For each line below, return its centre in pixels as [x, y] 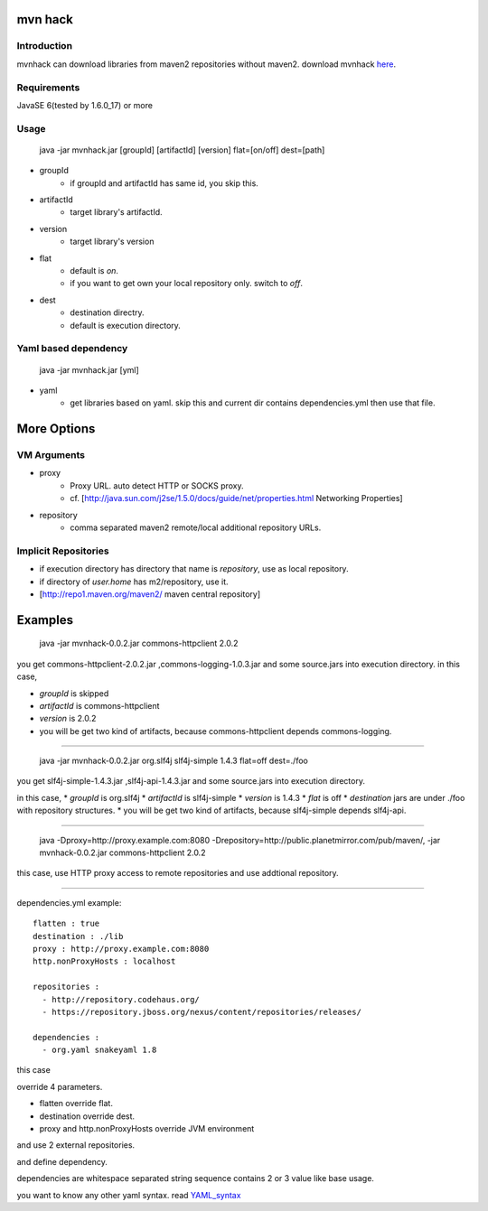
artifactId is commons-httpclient [99, 705]
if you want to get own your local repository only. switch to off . [186, 284]
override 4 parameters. [60, 1086]
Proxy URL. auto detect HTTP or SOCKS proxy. [157, 485]
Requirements [48, 88]
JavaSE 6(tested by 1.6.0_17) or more [85, 105]
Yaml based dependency [72, 349]
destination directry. [107, 312]
